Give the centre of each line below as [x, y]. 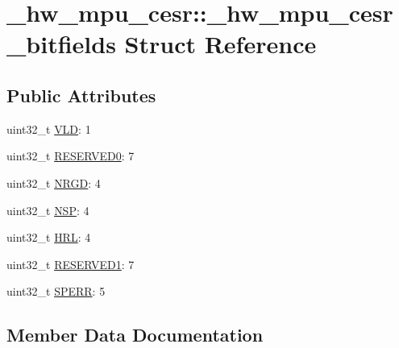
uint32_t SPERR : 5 [56, 291]
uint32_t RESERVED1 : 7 [71, 264]
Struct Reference [220, 44]
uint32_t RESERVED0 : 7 [71, 156]
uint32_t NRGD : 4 [54, 182]
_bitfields [61, 44]
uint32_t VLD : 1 [49, 128]
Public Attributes [81, 95]
